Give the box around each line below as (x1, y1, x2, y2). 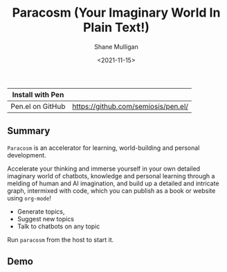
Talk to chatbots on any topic (17, 222, 100, 230)
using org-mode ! (7, 194, 52, 202)
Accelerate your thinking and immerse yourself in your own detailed (7, 164, 201, 173)
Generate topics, (17, 207, 65, 216)
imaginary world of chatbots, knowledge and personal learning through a (7, 171, 215, 180)
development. (7, 151, 46, 159)
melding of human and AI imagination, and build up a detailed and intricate (7, 179, 219, 187)
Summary (7, 125, 51, 137)
